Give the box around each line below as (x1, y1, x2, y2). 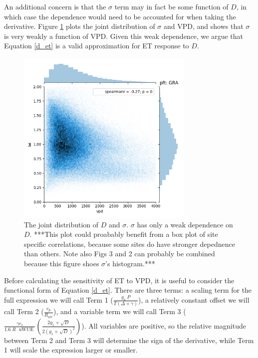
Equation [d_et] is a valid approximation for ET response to (4, 40, 189, 51)
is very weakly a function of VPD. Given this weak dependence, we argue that (4, 30, 244, 41)
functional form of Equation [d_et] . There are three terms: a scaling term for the (4, 285, 252, 295)
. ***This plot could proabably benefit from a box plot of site (29, 229, 218, 239)
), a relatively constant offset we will (138, 294, 250, 305)
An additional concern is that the (4, 1, 106, 11)
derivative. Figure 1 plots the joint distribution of (4, 21, 155, 31)
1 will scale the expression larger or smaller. (4, 345, 138, 355)
